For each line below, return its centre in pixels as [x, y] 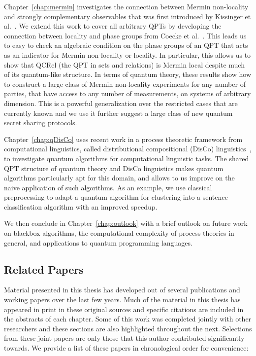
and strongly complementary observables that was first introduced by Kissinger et [128, 16]
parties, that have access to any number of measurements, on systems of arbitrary [128, 93]
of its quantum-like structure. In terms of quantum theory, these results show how [128, 74]
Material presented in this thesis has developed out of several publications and [122, 290]
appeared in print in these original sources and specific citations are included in [124, 309]
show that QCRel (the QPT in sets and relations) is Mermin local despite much [124, 64]
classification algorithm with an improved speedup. [81, 206]
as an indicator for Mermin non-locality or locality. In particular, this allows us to [128, 54]
